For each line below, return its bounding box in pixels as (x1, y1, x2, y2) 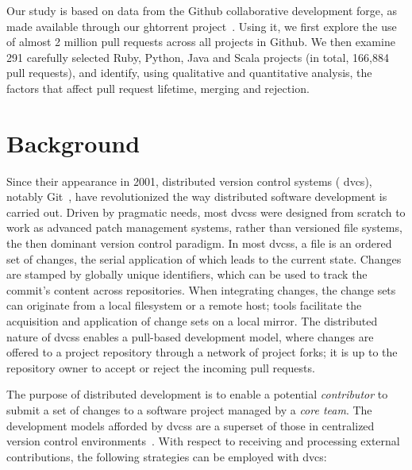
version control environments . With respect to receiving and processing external (6, 433, 400, 449)
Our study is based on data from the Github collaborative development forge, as (6, 2, 398, 18)
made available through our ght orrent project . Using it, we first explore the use (6, 17, 397, 34)
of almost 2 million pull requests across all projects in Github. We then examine (6, 33, 395, 50)
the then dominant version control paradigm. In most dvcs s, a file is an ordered (6, 235, 392, 252)
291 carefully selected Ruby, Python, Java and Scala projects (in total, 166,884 (6, 48, 389, 65)
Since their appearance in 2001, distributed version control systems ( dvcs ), (6, 172, 372, 189)
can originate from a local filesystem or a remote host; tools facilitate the (6, 297, 362, 314)
